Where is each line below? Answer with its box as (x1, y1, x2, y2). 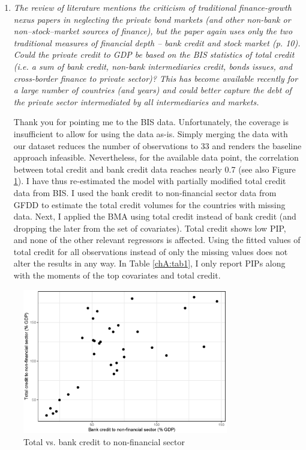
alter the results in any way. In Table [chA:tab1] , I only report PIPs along (13, 257, 286, 270)
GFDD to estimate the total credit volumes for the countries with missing (13, 198, 286, 211)
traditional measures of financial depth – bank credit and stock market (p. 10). (13, 36, 301, 49)
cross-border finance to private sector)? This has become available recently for (13, 72, 298, 84)
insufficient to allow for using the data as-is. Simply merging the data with (13, 127, 288, 140)
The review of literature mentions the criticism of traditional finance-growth (13, 1, 292, 13)
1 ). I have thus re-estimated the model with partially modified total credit (13, 174, 286, 187)
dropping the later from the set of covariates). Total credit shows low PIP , (13, 221, 286, 234)
